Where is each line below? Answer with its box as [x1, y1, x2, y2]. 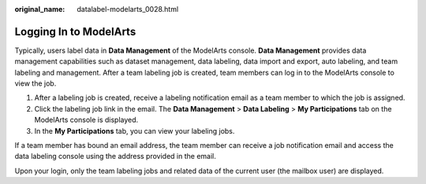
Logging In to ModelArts [14, 24, 136, 39]
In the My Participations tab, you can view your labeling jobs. [34, 126, 235, 135]
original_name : [14, 5, 65, 13]
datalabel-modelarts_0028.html [77, 5, 179, 13]
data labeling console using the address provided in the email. [14, 152, 217, 161]
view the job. [14, 79, 57, 88]
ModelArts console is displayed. [34, 115, 139, 125]
